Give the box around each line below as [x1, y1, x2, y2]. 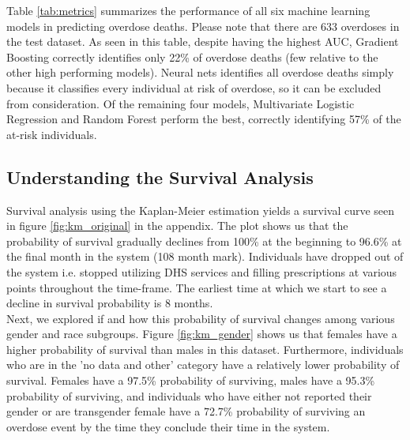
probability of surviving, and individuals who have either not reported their [6, 387, 372, 404]
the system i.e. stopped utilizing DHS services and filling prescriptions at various [6, 263, 397, 280]
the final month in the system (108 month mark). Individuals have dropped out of [6, 248, 404, 265]
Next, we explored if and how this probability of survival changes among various [6, 310, 395, 326]
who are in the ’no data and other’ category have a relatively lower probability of [6, 356, 400, 373]
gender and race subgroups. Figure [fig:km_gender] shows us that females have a [6, 325, 397, 342]
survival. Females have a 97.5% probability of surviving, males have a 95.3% [6, 372, 375, 389]
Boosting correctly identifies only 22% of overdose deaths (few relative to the [6, 48, 378, 65]
